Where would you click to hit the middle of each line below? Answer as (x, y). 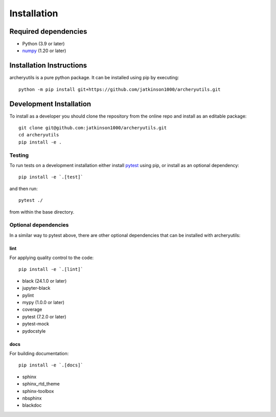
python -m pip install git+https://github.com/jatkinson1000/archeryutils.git (120, 89)
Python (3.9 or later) (43, 44)
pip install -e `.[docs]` (51, 365)
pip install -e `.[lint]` (51, 269)
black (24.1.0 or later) (44, 281)
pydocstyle (34, 331)
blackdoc (32, 405)
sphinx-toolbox (38, 391)
